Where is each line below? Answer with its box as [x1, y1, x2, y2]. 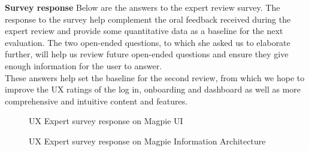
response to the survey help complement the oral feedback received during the [5, 13, 291, 25]
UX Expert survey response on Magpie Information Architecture [29, 134, 266, 147]
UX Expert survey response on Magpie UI [29, 115, 183, 127]
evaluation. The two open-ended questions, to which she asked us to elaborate [5, 36, 290, 48]
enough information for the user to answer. [5, 59, 162, 72]
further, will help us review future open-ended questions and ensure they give [5, 48, 289, 60]
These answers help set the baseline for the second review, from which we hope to [5, 71, 305, 84]
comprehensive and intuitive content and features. [5, 94, 188, 107]
